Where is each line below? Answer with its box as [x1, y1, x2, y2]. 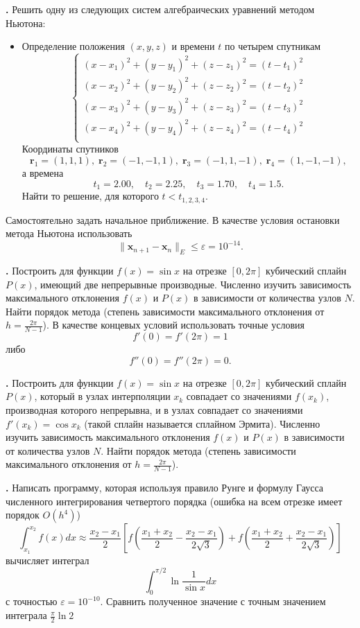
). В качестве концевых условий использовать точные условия [42, 317, 305, 332]
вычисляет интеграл [6, 552, 89, 567]
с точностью [6, 594, 58, 609]
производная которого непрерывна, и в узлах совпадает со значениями [6, 402, 303, 417]
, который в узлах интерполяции [34, 389, 171, 403]
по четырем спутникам [225, 39, 321, 53]
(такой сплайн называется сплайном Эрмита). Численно [84, 416, 320, 430]
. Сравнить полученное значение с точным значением [100, 594, 326, 609]
